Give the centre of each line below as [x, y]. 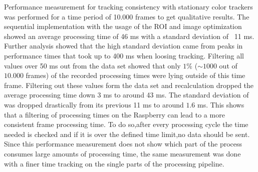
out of [228, 65]
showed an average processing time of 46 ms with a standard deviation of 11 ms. [129, 36]
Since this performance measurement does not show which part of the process [123, 144]
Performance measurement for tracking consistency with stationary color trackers [128, 6]
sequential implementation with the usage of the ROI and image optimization [123, 26]
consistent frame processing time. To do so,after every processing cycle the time [126, 124]
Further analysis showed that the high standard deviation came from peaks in [123, 46]
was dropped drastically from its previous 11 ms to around [94, 104]
